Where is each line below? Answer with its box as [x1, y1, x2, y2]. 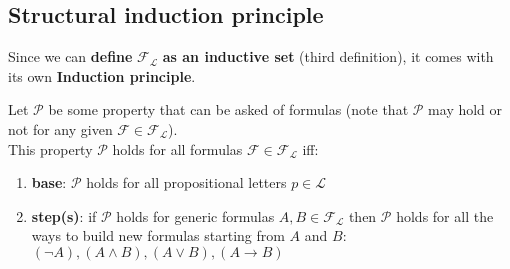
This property [8, 138, 93, 159]
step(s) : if [31, 205, 97, 226]
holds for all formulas [112, 138, 243, 159]
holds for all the [396, 205, 494, 226]
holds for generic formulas [116, 205, 275, 226]
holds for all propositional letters [86, 172, 287, 193]
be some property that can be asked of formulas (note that [48, 99, 409, 120]
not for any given [8, 118, 113, 139]
